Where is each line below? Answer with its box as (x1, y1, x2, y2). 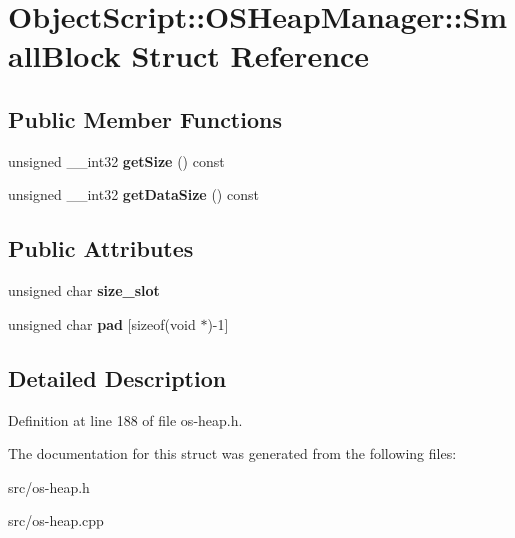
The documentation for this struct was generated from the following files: (8, 443, 457, 464)
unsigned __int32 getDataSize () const (8, 184, 259, 205)
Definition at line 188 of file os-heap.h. (8, 409, 243, 430)
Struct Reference (131, 35, 370, 76)
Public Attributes (8, 233, 194, 264)
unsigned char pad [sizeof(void (8, 313, 196, 334)
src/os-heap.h (8, 476, 90, 497)
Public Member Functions (8, 103, 282, 134)
